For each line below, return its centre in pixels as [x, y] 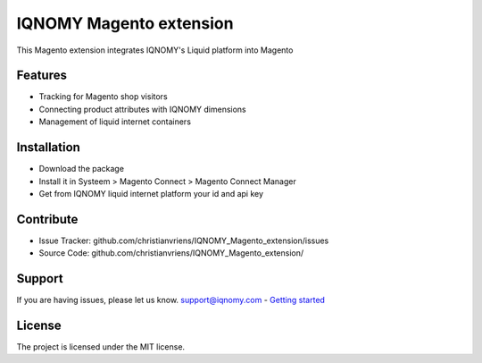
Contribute [47, 219]
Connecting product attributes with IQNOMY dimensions [143, 109]
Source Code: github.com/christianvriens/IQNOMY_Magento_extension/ [171, 253]
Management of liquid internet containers [115, 122]
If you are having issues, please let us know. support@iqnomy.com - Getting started [171, 300]
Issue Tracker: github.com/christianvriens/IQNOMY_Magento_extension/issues [184, 241]
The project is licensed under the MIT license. [101, 347]
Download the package [82, 169]
